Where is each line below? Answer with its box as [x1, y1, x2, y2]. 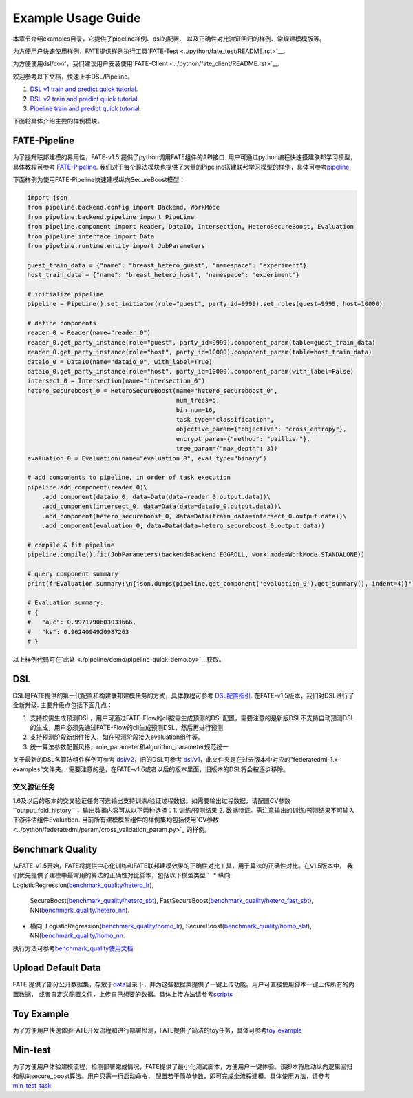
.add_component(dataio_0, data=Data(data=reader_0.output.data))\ [41, 493, 271, 501]
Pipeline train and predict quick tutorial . [30, 104, 142, 112]
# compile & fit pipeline [27, 541, 115, 549]
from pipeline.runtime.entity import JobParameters [27, 242, 206, 250]
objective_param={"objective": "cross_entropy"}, [176, 425, 347, 434]
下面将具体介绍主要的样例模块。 [12, 117, 103, 125]
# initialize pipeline [27, 290, 104, 298]
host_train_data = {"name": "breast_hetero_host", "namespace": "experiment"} [27, 271, 299, 279]
